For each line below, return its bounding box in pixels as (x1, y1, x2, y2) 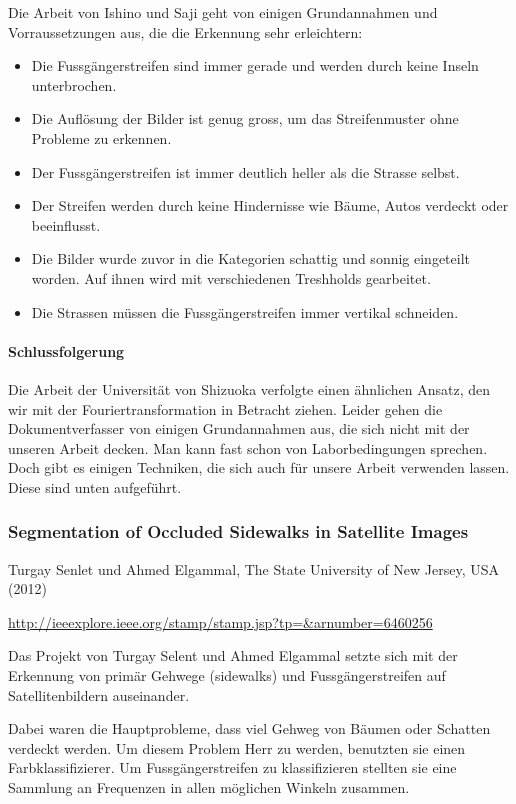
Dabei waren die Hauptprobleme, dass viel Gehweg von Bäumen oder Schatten (8, 718, 491, 739)
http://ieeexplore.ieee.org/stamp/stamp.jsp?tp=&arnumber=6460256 (8, 611, 433, 632)
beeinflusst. (31, 214, 101, 235)
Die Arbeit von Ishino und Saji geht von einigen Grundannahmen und (8, 2, 438, 22)
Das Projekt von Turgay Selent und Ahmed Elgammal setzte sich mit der (8, 645, 458, 666)
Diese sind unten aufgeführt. (8, 476, 182, 497)
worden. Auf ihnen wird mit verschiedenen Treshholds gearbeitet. (31, 267, 431, 288)
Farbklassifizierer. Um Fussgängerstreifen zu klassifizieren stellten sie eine (8, 757, 457, 778)
